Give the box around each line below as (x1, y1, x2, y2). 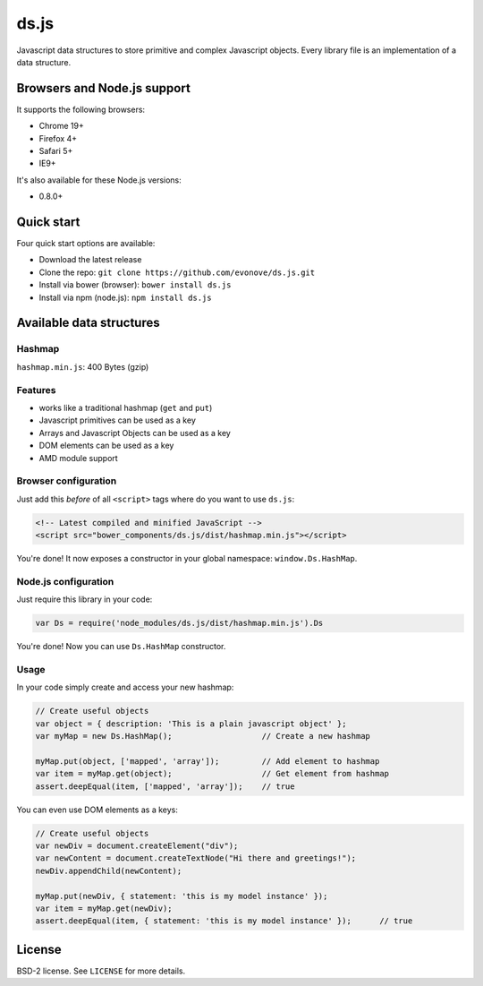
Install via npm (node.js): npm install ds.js (38, 292, 212, 303)
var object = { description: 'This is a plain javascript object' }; (35, 718, 347, 729)
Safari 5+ (38, 146, 73, 157)
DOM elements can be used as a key (38, 440, 174, 451)
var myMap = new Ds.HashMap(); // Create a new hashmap (35, 731, 371, 742)
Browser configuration (16, 475, 117, 487)
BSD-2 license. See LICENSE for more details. (16, 965, 186, 976)
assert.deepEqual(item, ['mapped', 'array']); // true (35, 781, 295, 792)
